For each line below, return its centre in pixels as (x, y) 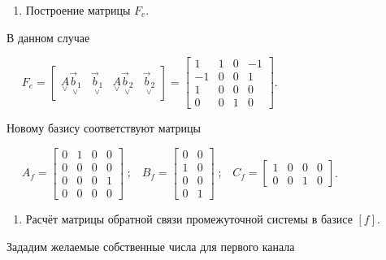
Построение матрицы (78, 10)
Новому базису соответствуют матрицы (104, 128)
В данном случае (48, 37)
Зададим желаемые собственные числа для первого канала (151, 246)
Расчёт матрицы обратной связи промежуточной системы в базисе (189, 219)
